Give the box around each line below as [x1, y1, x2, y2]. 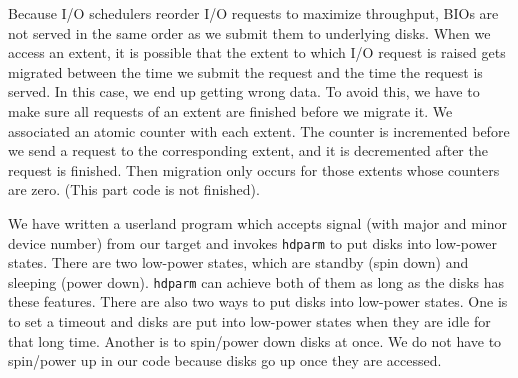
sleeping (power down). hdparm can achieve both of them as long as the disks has [8, 271, 505, 292]
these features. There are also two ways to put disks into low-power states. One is [8, 291, 508, 312]
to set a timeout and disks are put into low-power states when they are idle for [8, 311, 491, 332]
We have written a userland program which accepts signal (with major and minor [8, 212, 508, 233]
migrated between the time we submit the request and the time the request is [8, 61, 483, 82]
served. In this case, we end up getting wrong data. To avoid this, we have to [8, 81, 480, 102]
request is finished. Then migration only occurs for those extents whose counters [8, 159, 500, 180]
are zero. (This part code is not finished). [8, 179, 260, 200]
